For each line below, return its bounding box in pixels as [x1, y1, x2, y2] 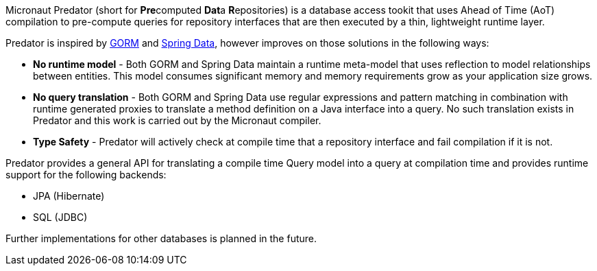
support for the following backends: [5, 169, 167, 180]
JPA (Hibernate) [33, 190, 105, 202]
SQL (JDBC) [33, 211, 88, 223]
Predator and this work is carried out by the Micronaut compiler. [33, 115, 321, 126]
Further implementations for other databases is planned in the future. [5, 233, 317, 244]
